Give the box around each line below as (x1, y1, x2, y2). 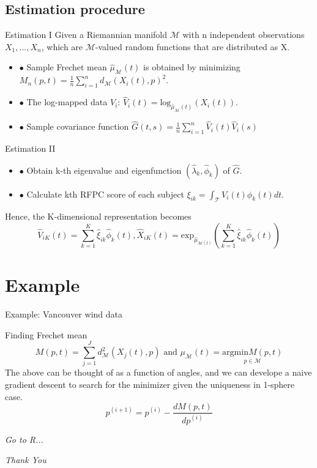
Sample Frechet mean (26, 61, 107, 73)
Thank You (5, 453, 47, 466)
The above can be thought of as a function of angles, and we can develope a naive (5, 366, 312, 379)
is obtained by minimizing (143, 61, 241, 73)
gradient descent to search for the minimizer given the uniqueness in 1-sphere (5, 377, 295, 390)
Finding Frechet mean (5, 328, 88, 341)
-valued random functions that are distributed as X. (95, 40, 290, 53)
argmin (222, 348, 248, 357)
